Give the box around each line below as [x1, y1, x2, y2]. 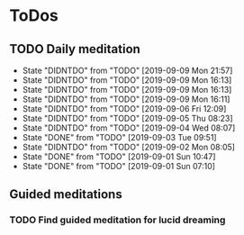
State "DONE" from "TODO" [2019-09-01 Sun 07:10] [22, 161, 216, 171]
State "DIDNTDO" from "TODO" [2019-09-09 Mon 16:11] [22, 94, 230, 104]
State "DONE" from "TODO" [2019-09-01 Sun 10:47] [22, 151, 216, 162]
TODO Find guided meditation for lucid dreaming [9, 213, 226, 226]
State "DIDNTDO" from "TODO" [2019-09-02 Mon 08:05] [22, 141, 236, 152]
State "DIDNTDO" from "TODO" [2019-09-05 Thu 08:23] [22, 113, 233, 123]
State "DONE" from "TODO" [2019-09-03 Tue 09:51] [22, 132, 218, 142]
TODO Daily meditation [9, 41, 141, 57]
